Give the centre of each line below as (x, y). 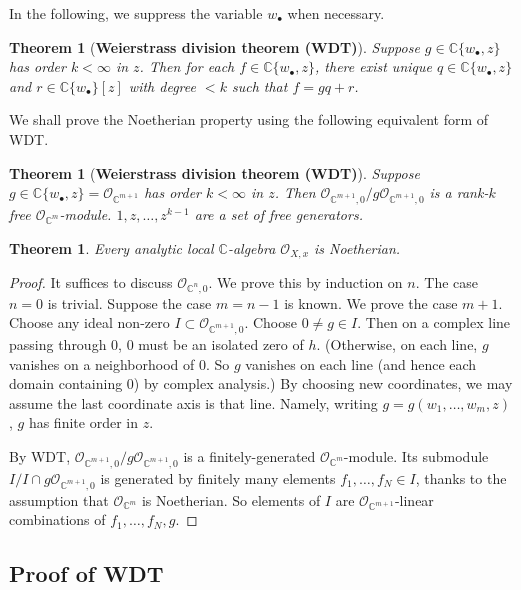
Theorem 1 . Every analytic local (111, 247)
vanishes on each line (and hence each (361, 363)
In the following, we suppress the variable (136, 13)
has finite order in (83, 422)
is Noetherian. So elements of (231, 499)
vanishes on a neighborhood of (102, 363)
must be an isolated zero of (221, 344)
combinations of (57, 519)
